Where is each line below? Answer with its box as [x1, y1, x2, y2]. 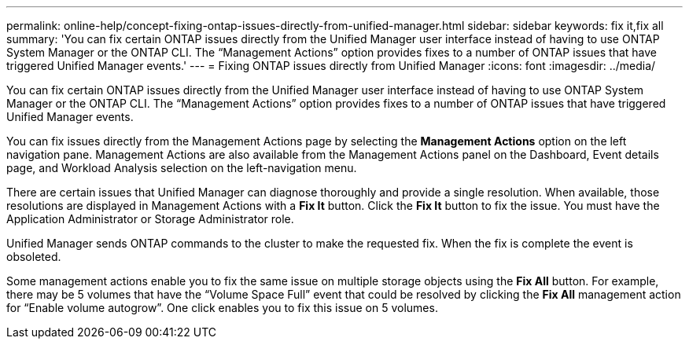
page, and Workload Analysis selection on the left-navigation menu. [6, 161, 357, 174]
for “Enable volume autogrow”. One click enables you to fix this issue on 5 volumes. [6, 301, 438, 314]
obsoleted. [6, 250, 61, 263]
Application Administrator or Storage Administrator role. [6, 212, 294, 226]
